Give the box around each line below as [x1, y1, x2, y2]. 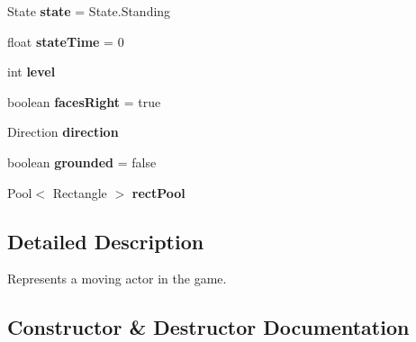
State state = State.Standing [7, 2, 171, 20]
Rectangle [52, 183, 107, 202]
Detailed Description [7, 227, 204, 255]
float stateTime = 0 [7, 31, 124, 50]
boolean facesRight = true [7, 92, 161, 111]
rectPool [131, 183, 185, 202]
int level [7, 62, 56, 81]
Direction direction [7, 122, 119, 141]
